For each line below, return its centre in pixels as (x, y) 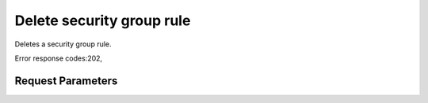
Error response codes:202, (59, 58)
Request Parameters (66, 81)
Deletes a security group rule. (63, 44)
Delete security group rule (103, 20)
